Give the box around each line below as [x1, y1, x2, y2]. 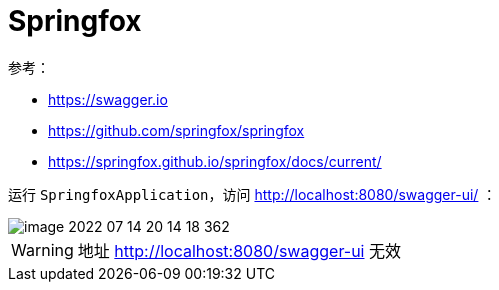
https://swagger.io [48, 90, 168, 108]
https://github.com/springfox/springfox [48, 121, 305, 139]
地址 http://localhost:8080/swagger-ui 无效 [77, 240, 401, 261]
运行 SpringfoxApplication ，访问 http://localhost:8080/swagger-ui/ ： [8, 185, 497, 203]
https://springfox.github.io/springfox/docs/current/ [48, 152, 382, 170]
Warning [11, 239, 74, 260]
